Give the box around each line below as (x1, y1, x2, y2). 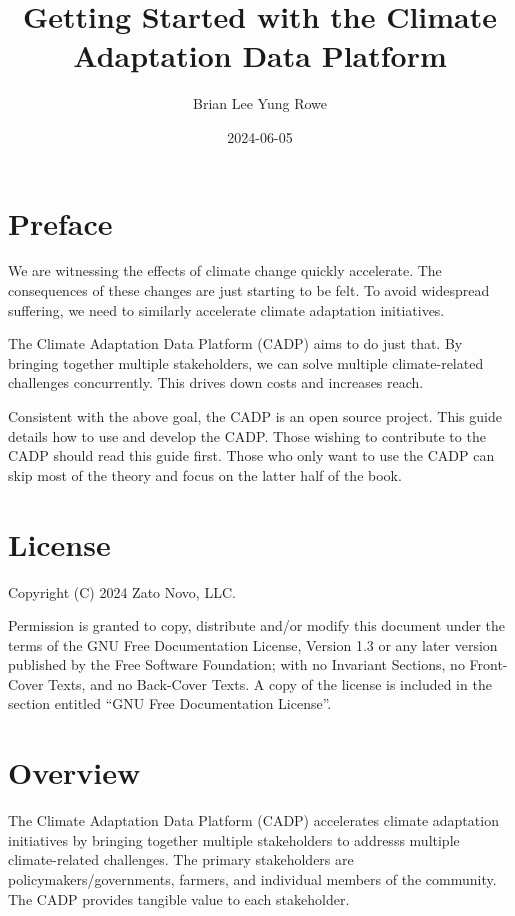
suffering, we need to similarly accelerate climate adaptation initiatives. (8, 299, 445, 320)
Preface (8, 202, 113, 243)
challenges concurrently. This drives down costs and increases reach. (8, 372, 424, 393)
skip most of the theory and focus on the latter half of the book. (8, 464, 402, 485)
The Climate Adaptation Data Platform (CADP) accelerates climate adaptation (8, 810, 499, 831)
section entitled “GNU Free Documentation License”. (8, 693, 332, 714)
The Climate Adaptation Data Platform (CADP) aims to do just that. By (8, 333, 463, 354)
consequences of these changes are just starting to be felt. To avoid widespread (8, 280, 490, 301)
